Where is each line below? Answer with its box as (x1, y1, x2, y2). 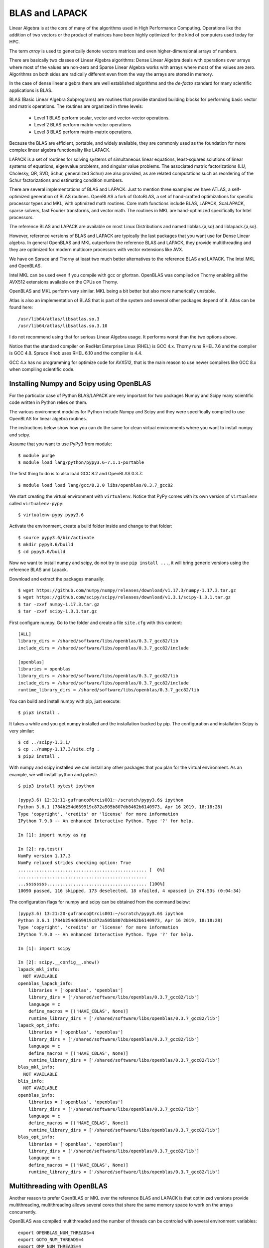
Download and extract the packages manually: (9, 576, 105, 582)
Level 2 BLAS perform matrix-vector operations (34, 122, 132, 128)
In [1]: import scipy (18, 945, 71, 951)
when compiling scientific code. (9, 366, 75, 372)
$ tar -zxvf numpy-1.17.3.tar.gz (18, 602, 100, 607)
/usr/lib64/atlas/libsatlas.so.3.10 (18, 323, 108, 328)
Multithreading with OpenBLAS (9, 1182, 108, 1190)
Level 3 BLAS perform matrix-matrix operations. (34, 129, 133, 135)
